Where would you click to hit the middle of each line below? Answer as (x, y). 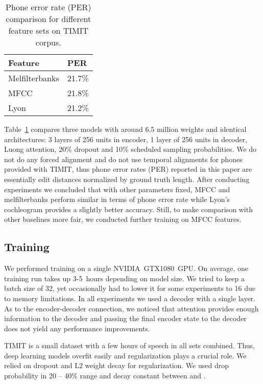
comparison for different (49, 19)
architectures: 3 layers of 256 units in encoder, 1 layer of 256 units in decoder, (126, 139)
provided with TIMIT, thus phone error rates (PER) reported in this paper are (128, 169)
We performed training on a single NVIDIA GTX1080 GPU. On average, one (126, 268)
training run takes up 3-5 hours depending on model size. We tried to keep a (124, 278)
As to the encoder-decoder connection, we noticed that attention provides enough (131, 308)
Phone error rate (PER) (49, 7)
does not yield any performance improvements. (77, 328)
